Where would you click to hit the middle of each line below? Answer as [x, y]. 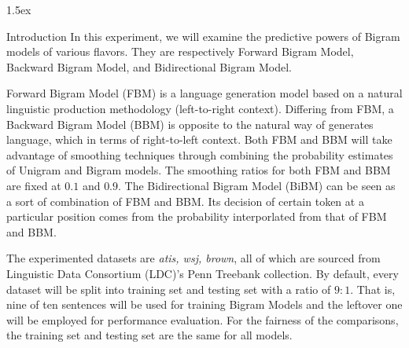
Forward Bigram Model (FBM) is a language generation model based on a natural [204, 93]
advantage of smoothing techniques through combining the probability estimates [200, 154]
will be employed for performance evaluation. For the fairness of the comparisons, [203, 319]
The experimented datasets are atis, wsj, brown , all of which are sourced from [193, 258]
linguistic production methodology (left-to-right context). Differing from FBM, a [200, 108]
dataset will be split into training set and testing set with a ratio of [169, 289]
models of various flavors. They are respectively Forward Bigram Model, [180, 51]
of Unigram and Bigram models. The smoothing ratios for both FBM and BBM [199, 170]
